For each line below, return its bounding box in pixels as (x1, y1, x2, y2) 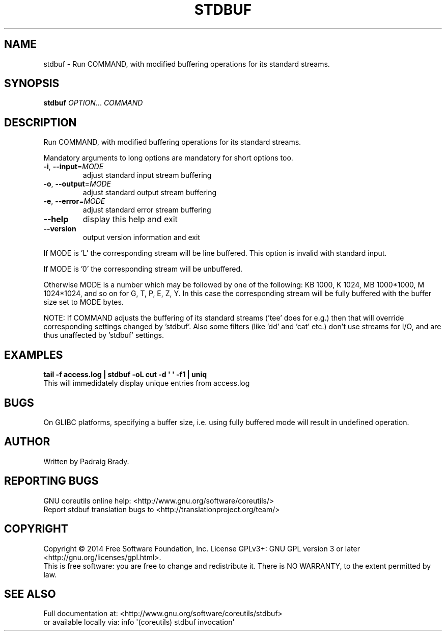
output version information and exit (82, 233, 200, 242)
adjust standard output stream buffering (82, 188, 217, 197)
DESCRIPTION (4, 116, 77, 129)
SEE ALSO (4, 587, 56, 600)
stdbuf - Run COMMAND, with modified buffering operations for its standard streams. (43, 59, 330, 68)
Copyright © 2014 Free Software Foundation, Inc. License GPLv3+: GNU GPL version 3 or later (43, 544, 360, 553)
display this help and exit (82, 214, 178, 225)
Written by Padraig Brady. (43, 457, 129, 466)
